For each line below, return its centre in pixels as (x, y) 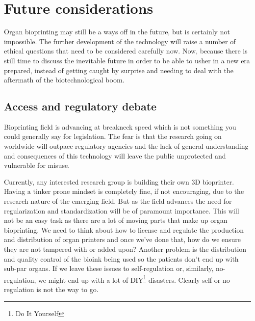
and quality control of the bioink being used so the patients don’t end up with (121, 258)
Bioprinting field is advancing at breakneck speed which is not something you (120, 126)
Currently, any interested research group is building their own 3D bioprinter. (119, 181)
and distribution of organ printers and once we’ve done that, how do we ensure (123, 239)
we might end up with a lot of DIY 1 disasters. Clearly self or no (134, 279)
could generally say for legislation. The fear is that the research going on (113, 136)
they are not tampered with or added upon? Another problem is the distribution (125, 249)
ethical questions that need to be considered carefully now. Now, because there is (126, 51)
